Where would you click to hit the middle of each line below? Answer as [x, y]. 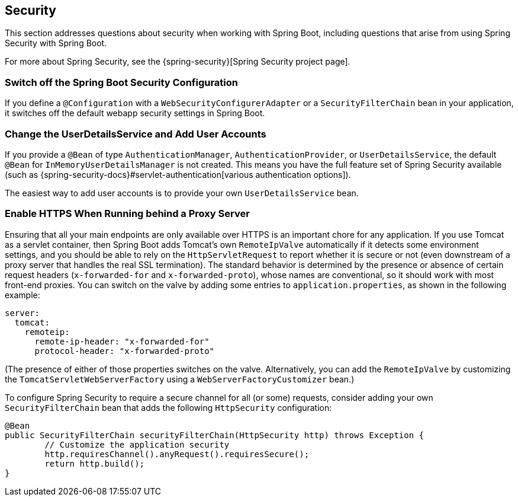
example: [22, 295]
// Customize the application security [137, 444]
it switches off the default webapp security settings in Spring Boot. [135, 113]
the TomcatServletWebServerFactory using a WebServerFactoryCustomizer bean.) [180, 379]
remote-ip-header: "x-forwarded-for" [122, 341]
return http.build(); [95, 463]
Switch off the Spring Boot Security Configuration [121, 82]
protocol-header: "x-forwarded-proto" [125, 351]
